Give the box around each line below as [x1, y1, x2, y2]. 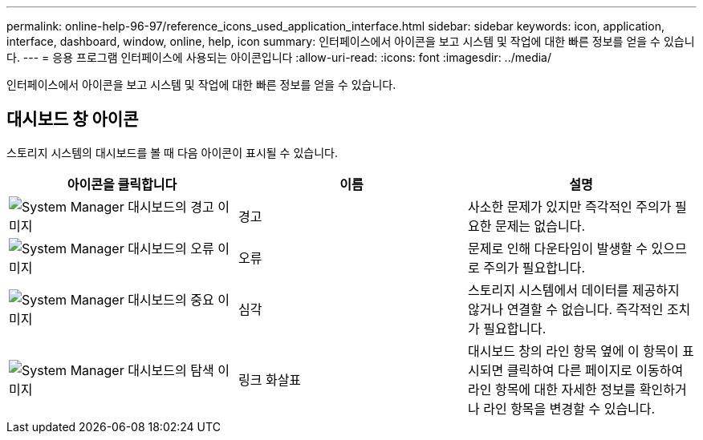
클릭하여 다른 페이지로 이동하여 [506, 361, 684, 378]
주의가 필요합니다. [483, 259, 586, 276]
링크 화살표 [238, 371, 302, 388]
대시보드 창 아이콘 [6, 109, 139, 130]
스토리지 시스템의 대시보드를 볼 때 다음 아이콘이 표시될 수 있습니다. [6, 145, 338, 159]
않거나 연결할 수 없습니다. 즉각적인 [467, 301, 664, 317]
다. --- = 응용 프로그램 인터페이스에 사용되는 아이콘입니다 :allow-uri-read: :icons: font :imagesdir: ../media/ [6, 50, 552, 64]
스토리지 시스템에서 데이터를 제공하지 [467, 281, 680, 298]
